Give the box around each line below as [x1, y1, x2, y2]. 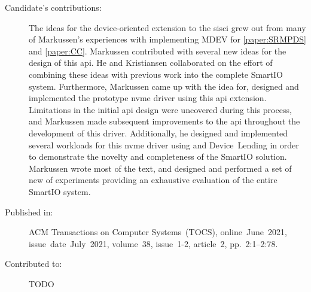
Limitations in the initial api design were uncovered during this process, [29, 103, 292, 115]
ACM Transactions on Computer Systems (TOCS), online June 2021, [29, 226, 287, 238]
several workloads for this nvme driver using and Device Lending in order [29, 138, 299, 151]
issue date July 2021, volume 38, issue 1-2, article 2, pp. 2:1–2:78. [29, 237, 278, 250]
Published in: [5, 205, 53, 218]
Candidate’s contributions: [5, 1, 102, 13]
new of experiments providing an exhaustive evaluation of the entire [29, 174, 278, 186]
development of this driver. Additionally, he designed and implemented [29, 126, 288, 139]
